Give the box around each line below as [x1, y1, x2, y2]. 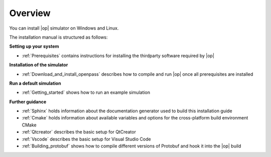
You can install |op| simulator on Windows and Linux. [9, 25, 119, 31]
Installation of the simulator [9, 62, 68, 68]
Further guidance [9, 98, 47, 105]
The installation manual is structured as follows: [9, 34, 108, 40]
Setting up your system [9, 43, 59, 50]
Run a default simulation [9, 80, 61, 86]
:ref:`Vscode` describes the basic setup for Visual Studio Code [22, 136, 151, 142]
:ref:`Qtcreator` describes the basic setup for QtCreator [22, 129, 137, 135]
